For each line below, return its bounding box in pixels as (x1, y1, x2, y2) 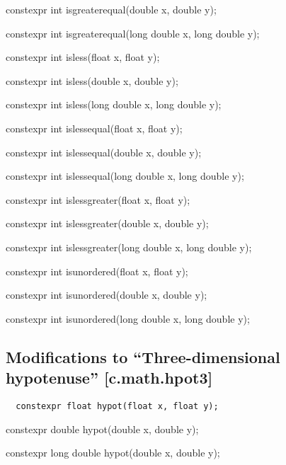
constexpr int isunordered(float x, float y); (6, 263, 188, 278)
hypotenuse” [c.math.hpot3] (6, 367, 213, 389)
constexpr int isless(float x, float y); (6, 50, 160, 64)
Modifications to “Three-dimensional (6, 345, 280, 367)
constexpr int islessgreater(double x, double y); (6, 216, 209, 231)
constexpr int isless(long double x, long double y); (6, 97, 222, 112)
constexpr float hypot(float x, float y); (16, 401, 219, 411)
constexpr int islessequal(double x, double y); (6, 144, 202, 159)
